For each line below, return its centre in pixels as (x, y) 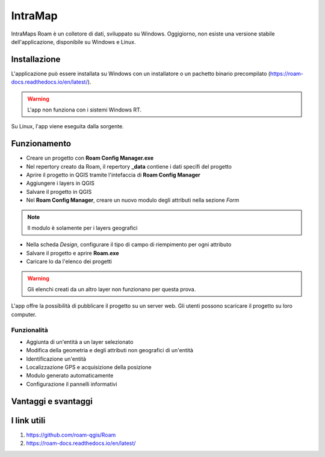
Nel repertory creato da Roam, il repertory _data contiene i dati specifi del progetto (129, 166)
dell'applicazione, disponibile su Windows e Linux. (74, 42)
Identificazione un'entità (56, 359)
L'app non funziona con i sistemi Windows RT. (84, 110)
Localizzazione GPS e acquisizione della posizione (89, 367)
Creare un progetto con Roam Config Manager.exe (90, 158)
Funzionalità (29, 330)
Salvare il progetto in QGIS (59, 191)
